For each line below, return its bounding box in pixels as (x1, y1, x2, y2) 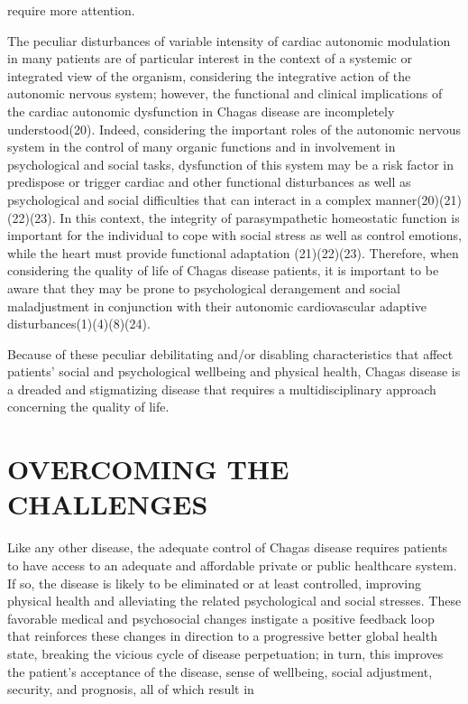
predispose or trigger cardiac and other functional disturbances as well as (7, 172, 411, 191)
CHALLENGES (7, 486, 208, 523)
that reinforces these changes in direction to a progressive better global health (7, 626, 437, 645)
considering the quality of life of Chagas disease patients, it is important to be (7, 261, 439, 280)
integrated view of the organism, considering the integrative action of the (7, 66, 411, 85)
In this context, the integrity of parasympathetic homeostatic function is (60, 208, 460, 227)
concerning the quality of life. (7, 397, 170, 416)
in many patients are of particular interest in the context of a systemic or (7, 49, 412, 68)
